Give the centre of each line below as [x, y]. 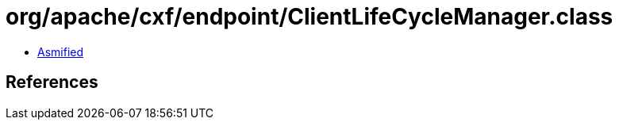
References [52, 82]
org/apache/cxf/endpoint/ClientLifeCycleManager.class [309, 17]
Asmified [61, 52]
